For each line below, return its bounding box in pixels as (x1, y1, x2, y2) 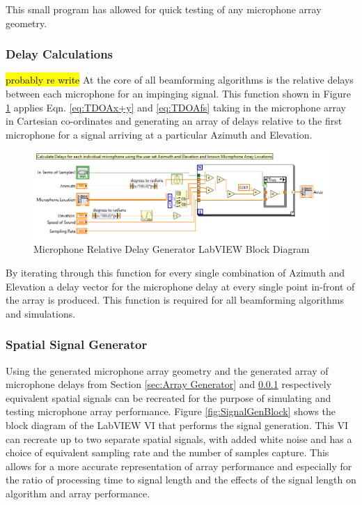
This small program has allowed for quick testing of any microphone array (6, 2, 322, 16)
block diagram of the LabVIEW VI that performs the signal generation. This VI (6, 417, 348, 432)
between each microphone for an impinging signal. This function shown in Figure (6, 86, 352, 100)
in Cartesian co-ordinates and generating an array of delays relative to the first (6, 114, 343, 128)
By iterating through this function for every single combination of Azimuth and (6, 265, 345, 279)
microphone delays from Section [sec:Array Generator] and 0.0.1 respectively (6, 377, 332, 391)
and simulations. (6, 306, 76, 320)
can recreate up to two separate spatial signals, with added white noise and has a (6, 431, 352, 446)
